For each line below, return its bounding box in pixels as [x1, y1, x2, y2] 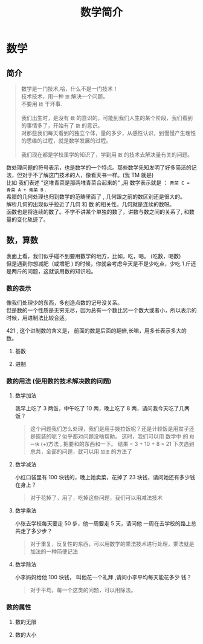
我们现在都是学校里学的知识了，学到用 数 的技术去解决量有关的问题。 [21, 151, 193, 158]
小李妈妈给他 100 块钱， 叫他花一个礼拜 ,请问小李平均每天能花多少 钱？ [14, 574, 192, 581]
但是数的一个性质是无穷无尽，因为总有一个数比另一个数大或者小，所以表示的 [6, 307, 197, 314]
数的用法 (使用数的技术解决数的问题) [6, 377, 112, 385]
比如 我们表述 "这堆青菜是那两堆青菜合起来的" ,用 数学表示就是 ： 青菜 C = [6, 179, 190, 186]
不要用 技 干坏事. [21, 101, 62, 107]
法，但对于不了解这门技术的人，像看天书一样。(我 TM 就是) [6, 171, 154, 179]
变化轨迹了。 [16, 216, 49, 223]
